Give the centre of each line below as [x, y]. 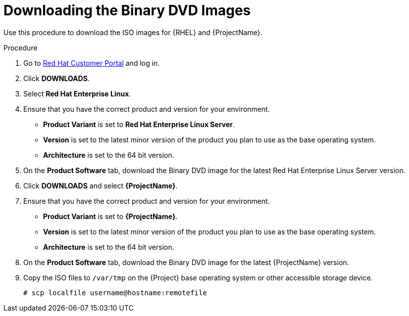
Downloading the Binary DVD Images [127, 10]
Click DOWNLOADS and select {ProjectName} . [101, 185]
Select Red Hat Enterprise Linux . [77, 93]
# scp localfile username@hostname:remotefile [115, 293]
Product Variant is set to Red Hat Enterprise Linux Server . [139, 124]
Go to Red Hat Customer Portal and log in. [92, 63]
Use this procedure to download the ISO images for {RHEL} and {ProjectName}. [133, 32]
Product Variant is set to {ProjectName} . [110, 216]
